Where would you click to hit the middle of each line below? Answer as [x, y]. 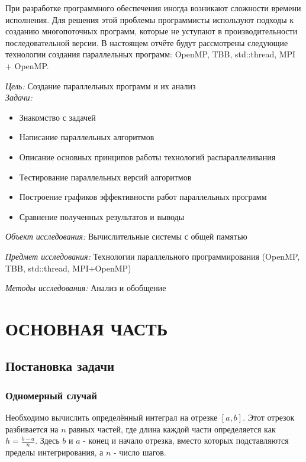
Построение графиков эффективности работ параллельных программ [143, 197]
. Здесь [47, 440]
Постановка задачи [60, 366]
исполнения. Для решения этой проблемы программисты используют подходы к [150, 19]
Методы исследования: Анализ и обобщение [86, 288]
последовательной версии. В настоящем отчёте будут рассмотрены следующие [147, 42]
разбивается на [32, 429]
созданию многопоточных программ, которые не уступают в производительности [152, 31]
